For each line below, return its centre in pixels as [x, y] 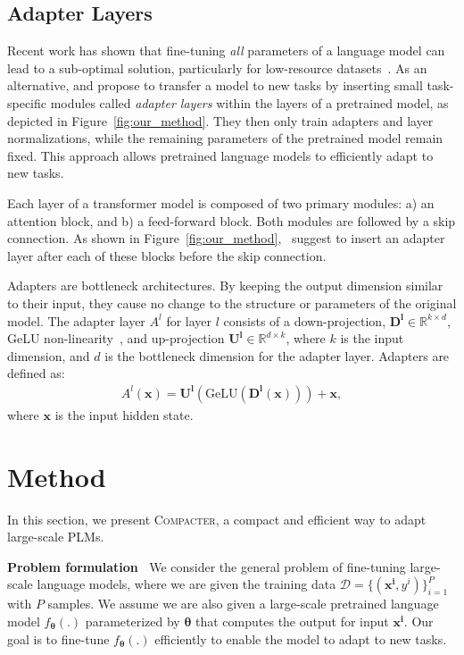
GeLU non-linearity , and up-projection [116, 338]
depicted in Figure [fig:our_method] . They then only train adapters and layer [220, 120]
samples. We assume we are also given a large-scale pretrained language [243, 604]
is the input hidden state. [124, 414]
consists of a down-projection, [305, 320]
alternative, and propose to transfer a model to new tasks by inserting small [215, 85]
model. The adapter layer [76, 320]
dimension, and [49, 355]
